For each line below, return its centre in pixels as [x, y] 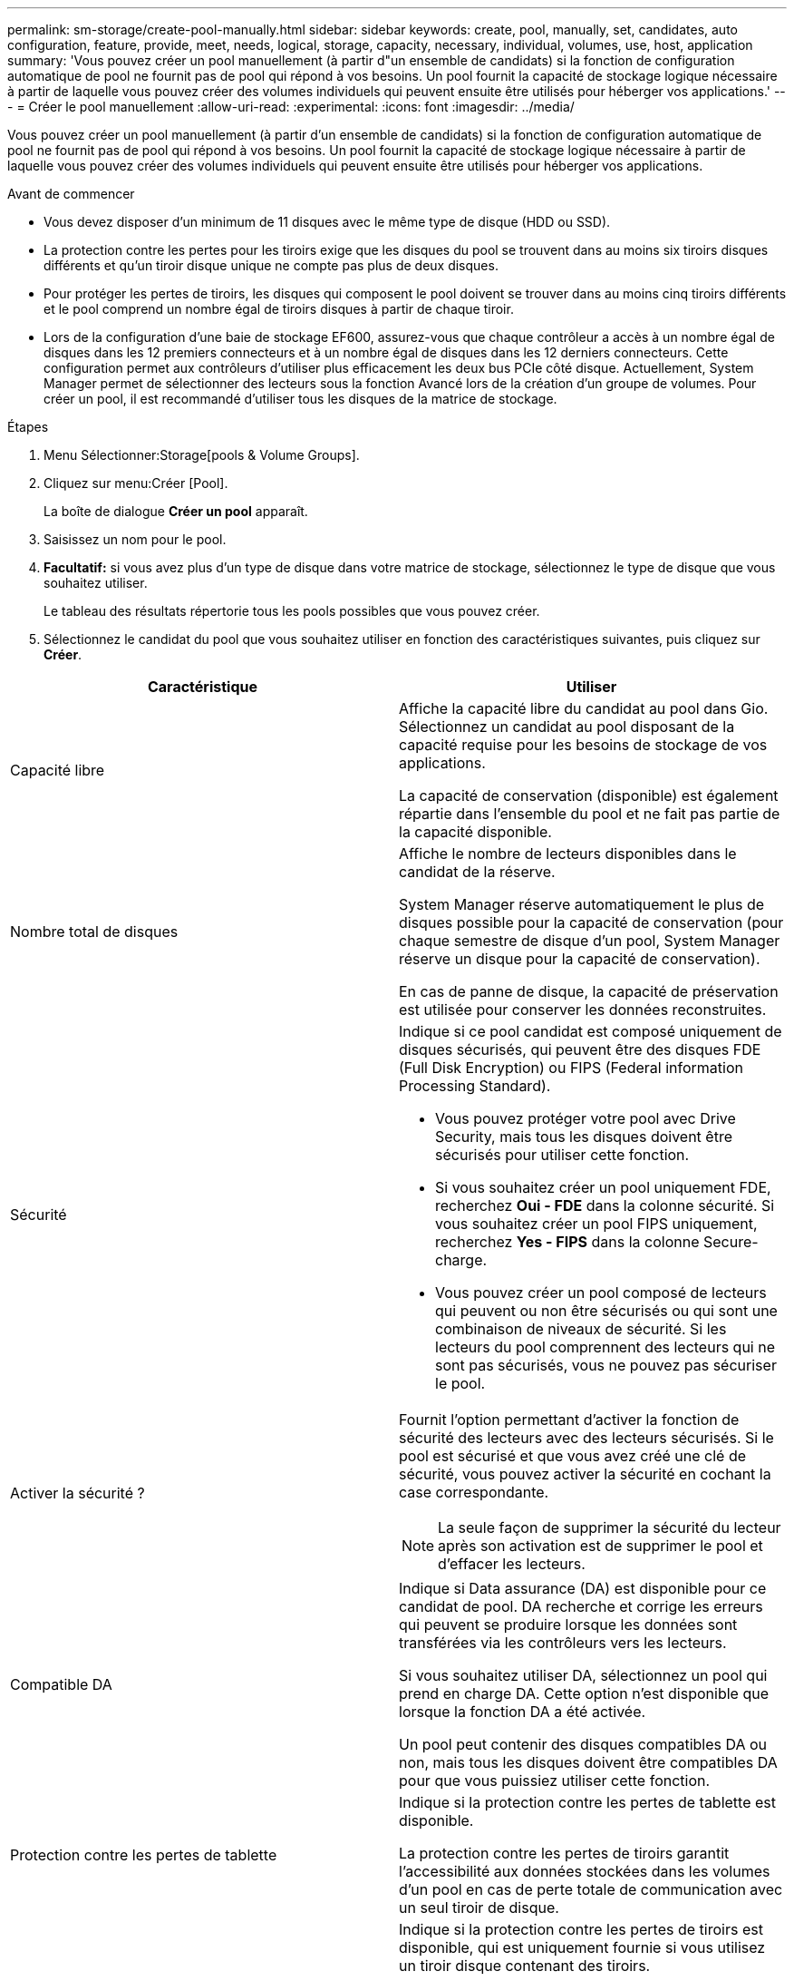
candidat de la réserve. [477, 872]
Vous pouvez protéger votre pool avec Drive [586, 1118]
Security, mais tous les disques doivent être [584, 1137]
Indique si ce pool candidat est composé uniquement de [591, 1031]
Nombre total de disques [94, 932]
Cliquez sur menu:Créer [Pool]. [136, 483]
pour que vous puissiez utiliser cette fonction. [555, 1781]
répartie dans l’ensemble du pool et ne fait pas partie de [590, 814]
